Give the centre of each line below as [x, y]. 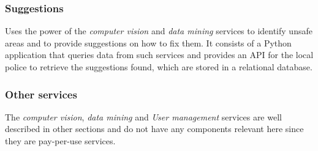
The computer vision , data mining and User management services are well [143, 116]
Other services [41, 94]
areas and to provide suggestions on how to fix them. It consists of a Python [148, 42]
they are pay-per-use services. [60, 141]
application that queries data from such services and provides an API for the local [159, 55]
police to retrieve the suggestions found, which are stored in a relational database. [159, 67]
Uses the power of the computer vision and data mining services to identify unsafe [159, 31]
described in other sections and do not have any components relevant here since [154, 129]
